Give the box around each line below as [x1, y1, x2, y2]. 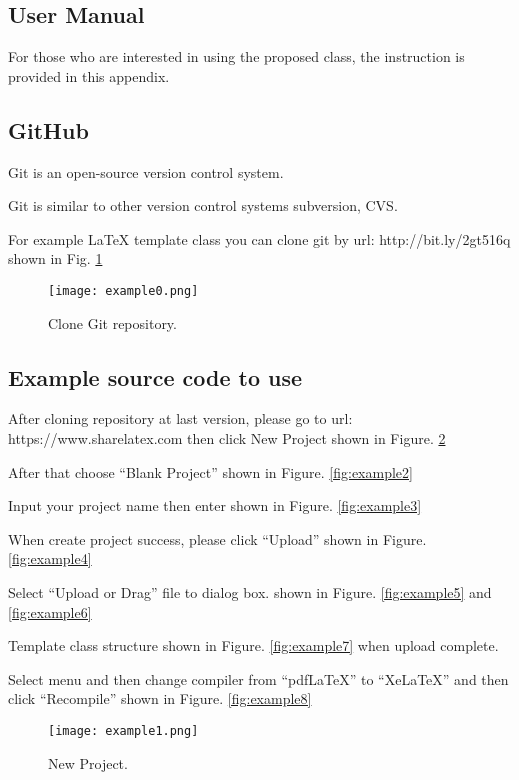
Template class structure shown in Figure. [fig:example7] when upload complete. [8, 635, 499, 656]
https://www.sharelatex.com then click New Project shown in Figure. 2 [8, 428, 446, 449]
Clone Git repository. [48, 312, 177, 333]
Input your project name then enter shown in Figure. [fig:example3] [8, 495, 422, 516]
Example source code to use [8, 361, 303, 392]
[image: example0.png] [48, 283, 199, 298]
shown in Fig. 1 [8, 248, 103, 269]
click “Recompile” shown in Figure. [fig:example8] [8, 688, 312, 709]
